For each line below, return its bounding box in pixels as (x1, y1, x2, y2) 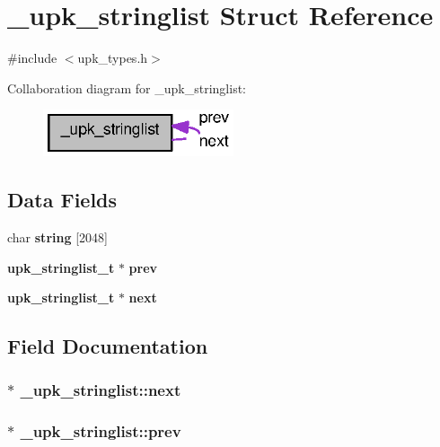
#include (7, 48, 57, 67)
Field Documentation (7, 332, 208, 360)
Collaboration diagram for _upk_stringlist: (7, 78, 246, 97)
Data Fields (7, 186, 118, 214)
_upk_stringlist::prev (20, 420, 181, 443)
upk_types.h (77, 48, 148, 67)
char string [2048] (7, 228, 108, 246)
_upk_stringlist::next (20, 379, 181, 401)
